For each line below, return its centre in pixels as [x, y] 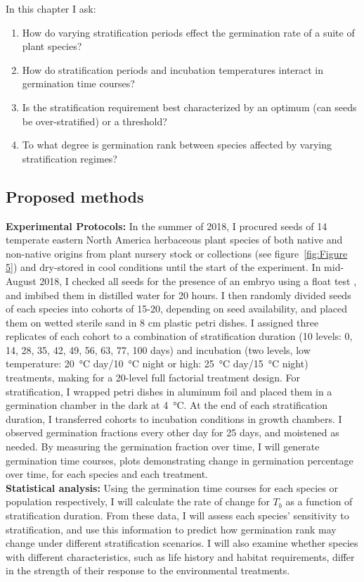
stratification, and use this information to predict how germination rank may [171, 529]
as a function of [319, 501]
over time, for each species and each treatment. [107, 474]
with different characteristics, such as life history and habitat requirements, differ [180, 556]
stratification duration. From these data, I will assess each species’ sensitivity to [177, 515]
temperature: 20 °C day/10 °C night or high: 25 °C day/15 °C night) [157, 363]
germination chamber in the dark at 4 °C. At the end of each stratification [167, 405]
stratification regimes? [70, 158]
